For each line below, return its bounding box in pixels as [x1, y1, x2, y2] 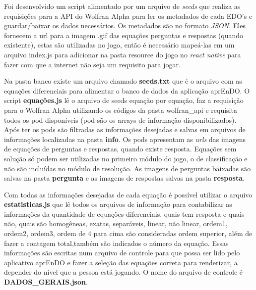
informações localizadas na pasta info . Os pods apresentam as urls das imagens [4, 134, 246, 144]
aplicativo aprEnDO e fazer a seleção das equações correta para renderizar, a [4, 257, 238, 267]
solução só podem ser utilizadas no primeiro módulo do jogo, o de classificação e [4, 153, 248, 163]
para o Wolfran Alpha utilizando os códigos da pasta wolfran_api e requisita [4, 104, 237, 115]
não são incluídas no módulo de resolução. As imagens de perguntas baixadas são [4, 163, 251, 173]
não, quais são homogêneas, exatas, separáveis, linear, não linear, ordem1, [4, 218, 228, 229]
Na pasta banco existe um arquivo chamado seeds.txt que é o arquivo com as [4, 76, 242, 86]
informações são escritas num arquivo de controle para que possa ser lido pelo [4, 247, 240, 258]
